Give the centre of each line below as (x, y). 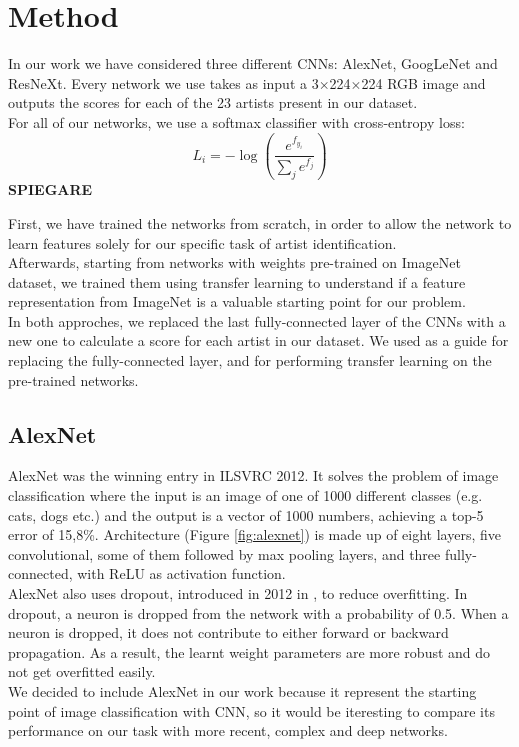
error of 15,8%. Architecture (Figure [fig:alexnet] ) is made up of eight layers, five (254, 534)
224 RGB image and (423, 82)
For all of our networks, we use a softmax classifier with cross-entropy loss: (236, 121)
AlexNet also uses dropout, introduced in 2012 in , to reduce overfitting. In (238, 593)
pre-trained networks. (73, 379)
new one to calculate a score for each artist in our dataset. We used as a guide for (258, 340)
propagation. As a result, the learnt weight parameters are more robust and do (249, 651)
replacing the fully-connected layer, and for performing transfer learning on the (250, 360)
